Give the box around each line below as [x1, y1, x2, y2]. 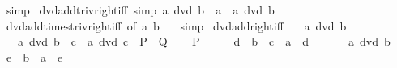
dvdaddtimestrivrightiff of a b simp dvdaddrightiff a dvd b [6, 17, 347, 34]
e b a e [6, 48, 63, 65]
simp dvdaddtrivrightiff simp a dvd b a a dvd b [6, 2, 275, 18]
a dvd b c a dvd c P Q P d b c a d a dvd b [17, 33, 391, 50]
